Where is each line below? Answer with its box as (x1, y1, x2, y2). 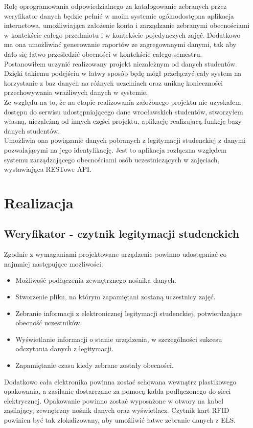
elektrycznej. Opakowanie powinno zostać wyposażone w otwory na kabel (4, 395, 224, 405)
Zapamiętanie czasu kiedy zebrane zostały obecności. (15, 360, 174, 370)
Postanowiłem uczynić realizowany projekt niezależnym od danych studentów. (4, 58, 237, 68)
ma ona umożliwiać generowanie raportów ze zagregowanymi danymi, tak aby (4, 39, 236, 49)
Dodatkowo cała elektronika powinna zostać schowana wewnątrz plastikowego (4, 376, 236, 386)
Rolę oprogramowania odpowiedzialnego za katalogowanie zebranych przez (4, 1, 227, 11)
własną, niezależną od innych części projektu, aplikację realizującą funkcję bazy (4, 116, 242, 126)
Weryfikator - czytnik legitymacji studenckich (4, 226, 239, 241)
